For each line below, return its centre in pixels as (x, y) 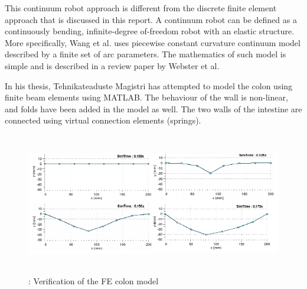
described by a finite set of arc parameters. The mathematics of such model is (146, 54)
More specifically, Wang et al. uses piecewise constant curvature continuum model (153, 42)
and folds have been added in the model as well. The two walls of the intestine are (153, 108)
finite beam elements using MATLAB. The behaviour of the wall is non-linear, (146, 97)
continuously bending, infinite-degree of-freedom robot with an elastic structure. (150, 31)
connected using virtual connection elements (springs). (103, 120)
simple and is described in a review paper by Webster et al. (112, 65)
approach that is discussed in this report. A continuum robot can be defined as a (151, 19)
